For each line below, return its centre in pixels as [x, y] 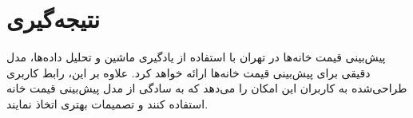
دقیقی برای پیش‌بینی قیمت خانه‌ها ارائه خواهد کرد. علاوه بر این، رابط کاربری [189, 72]
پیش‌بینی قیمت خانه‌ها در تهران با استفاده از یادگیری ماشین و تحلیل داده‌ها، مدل [196, 57]
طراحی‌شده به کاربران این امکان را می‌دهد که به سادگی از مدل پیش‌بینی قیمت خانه [207, 88]
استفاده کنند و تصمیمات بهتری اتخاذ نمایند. [107, 103]
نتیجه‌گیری [53, 19]
